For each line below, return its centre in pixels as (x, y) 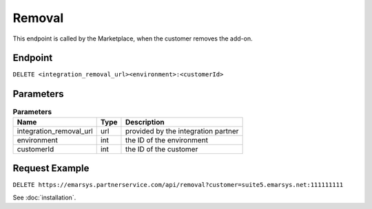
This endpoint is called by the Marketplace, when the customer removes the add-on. (133, 38)
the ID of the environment (166, 140)
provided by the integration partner (182, 131)
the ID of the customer (162, 149)
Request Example (51, 168)
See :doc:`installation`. (44, 197)
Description (145, 122)
